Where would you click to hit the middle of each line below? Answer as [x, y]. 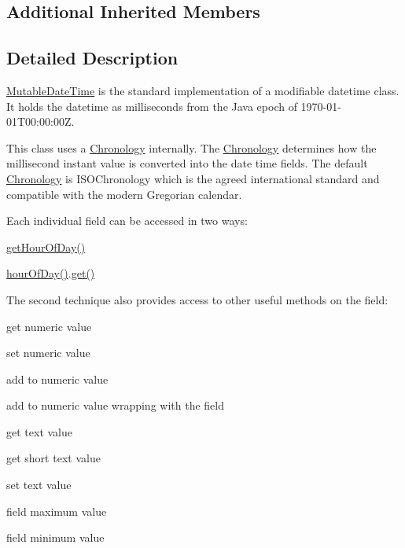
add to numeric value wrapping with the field [115, 405]
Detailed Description [92, 58]
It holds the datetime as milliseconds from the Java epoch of [152, 106]
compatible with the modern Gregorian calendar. [124, 194]
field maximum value [57, 511]
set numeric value [48, 353]
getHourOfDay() [46, 246]
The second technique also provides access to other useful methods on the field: [197, 299]
